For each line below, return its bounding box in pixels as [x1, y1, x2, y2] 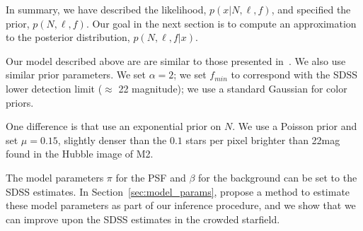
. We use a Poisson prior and [232, 119, 357, 134]
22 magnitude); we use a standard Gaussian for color [118, 81, 347, 95]
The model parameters [6, 170, 104, 184]
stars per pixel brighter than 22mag [185, 132, 340, 147]
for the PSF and [115, 170, 186, 184]
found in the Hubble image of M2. [6, 146, 154, 161]
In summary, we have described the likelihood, [6, 2, 207, 16]
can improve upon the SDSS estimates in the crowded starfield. [6, 211, 280, 226]
